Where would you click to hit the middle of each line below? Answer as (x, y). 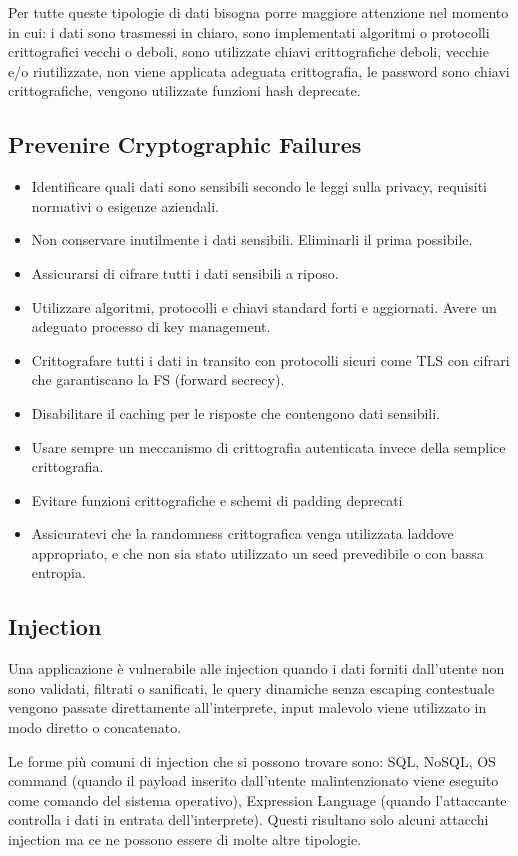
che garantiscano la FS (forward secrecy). (158, 379)
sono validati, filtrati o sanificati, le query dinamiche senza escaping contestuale (251, 687)
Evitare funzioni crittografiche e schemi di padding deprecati (217, 499)
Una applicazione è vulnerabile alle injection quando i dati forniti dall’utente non (256, 668)
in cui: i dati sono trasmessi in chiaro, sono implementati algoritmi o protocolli (249, 31)
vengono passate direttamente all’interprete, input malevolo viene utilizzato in (247, 707)
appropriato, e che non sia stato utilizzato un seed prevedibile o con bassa (257, 552)
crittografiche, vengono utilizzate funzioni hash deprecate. (184, 90)
